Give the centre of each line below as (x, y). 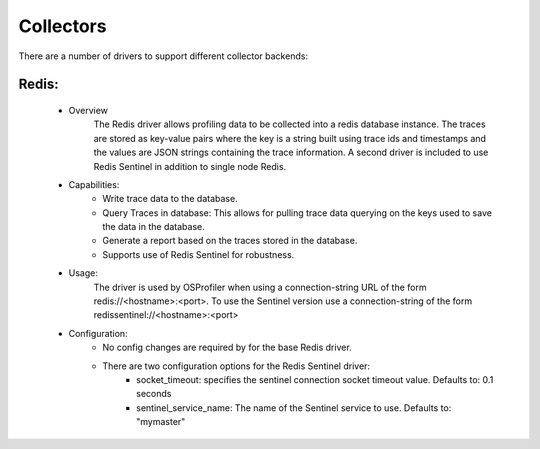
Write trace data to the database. (170, 199)
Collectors (62, 26)
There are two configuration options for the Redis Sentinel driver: (236, 366)
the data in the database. (153, 227)
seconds (154, 394)
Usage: (83, 273)
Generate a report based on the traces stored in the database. (230, 241)
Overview (88, 110)
